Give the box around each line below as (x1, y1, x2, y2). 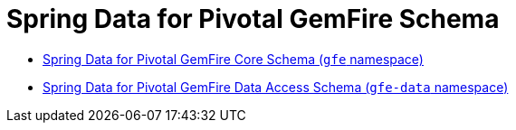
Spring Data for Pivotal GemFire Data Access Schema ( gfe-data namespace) (43, 79, 509, 95)
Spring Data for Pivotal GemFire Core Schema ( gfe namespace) (43, 51, 424, 67)
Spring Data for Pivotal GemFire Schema (6, 4, 500, 34)
